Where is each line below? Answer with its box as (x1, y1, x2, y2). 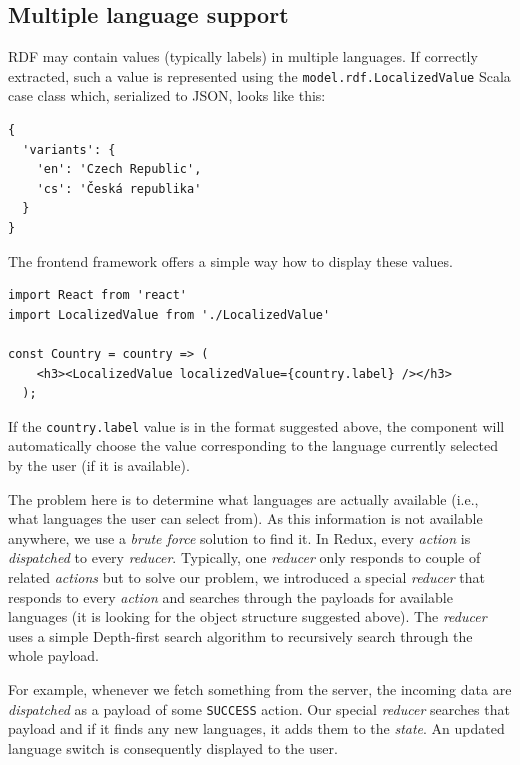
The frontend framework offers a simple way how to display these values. (8, 250, 453, 271)
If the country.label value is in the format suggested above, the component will (8, 415, 505, 436)
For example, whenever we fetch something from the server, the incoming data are (8, 678, 512, 699)
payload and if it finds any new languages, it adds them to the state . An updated (8, 718, 505, 739)
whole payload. (8, 645, 100, 666)
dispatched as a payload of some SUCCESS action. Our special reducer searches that (8, 698, 510, 719)
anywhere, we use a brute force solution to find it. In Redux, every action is (8, 527, 471, 548)
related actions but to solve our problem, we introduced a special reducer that (8, 566, 485, 587)
